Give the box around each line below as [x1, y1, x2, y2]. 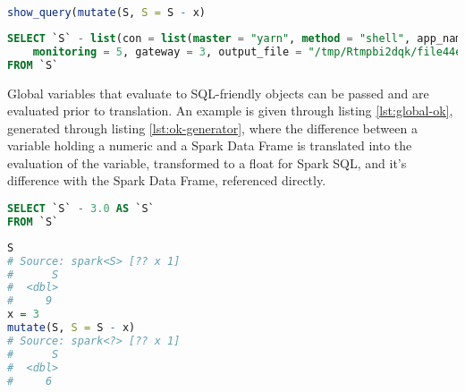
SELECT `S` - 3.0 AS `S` [7, 202, 155, 216]
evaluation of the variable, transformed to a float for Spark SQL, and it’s [7, 153, 407, 172]
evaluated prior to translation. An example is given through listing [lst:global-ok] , [7, 101, 453, 120]
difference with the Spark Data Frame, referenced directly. [7, 171, 326, 190]
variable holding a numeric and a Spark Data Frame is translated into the [7, 136, 412, 155]
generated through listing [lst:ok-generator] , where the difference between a [7, 118, 418, 137]
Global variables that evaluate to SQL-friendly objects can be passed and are [7, 83, 429, 102]
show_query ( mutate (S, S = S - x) [7, 6, 206, 19]
